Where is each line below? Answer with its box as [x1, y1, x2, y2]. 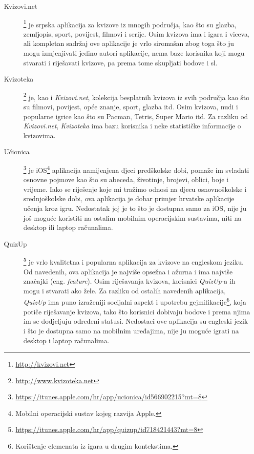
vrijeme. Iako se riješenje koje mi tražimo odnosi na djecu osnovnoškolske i [23, 184, 247, 194]
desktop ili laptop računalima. [23, 222, 113, 232]
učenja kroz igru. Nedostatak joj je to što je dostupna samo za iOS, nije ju [23, 203, 247, 213]
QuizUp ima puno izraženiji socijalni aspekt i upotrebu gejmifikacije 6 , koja [23, 295, 247, 307]
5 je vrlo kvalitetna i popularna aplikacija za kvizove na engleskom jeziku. [23, 255, 244, 267]
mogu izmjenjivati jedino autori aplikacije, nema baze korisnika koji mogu [23, 48, 245, 58]
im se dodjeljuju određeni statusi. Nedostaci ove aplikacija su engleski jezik [23, 316, 248, 326]
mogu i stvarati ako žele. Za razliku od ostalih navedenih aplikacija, [23, 285, 226, 295]
